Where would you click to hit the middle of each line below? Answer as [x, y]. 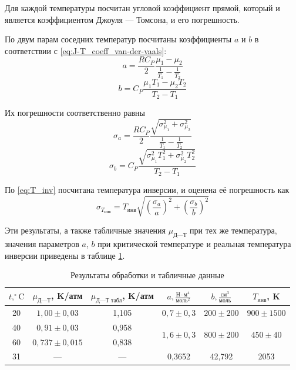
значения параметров [42, 244]
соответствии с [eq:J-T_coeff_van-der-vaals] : [86, 50]
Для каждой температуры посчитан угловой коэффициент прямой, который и [142, 8]
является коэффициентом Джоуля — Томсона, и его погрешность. [122, 19]
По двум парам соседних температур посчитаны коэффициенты [118, 39]
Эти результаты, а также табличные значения [85, 230]
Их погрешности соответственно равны [75, 113]
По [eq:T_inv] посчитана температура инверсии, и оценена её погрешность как [147, 190]
